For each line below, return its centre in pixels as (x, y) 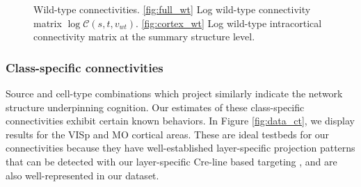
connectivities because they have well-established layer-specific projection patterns (180, 148)
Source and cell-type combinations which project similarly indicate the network (174, 93)
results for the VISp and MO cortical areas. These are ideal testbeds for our (168, 134)
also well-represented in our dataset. (82, 175)
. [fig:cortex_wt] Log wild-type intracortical (229, 23)
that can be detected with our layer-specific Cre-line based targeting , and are (171, 161)
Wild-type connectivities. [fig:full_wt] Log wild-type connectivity (172, 9)
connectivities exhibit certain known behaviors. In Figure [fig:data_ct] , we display (180, 121)
